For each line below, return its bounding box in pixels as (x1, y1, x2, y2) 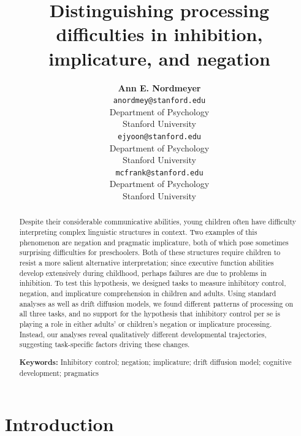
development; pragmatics (19, 367, 99, 378)
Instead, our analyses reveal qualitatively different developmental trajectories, (19, 329, 267, 339)
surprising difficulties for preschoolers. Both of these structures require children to (19, 247, 281, 258)
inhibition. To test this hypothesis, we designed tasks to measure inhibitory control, (19, 278, 286, 288)
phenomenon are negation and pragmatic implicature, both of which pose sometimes (19, 237, 289, 247)
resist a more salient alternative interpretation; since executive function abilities (19, 258, 274, 268)
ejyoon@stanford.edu (117, 132, 202, 141)
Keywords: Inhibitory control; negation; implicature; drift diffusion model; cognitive (19, 356, 292, 367)
